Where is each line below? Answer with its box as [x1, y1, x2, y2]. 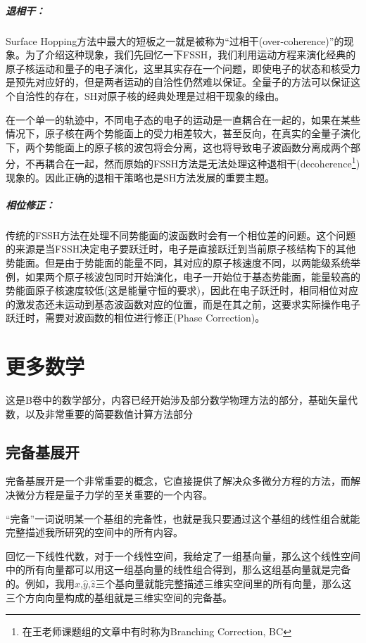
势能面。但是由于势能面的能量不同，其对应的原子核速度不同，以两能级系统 [6, 255, 351, 269]
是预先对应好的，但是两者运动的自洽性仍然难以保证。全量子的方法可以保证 [6, 75, 351, 89]
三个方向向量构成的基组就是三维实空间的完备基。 [6, 590, 232, 604]
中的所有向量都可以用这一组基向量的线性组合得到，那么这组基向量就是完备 [6, 562, 351, 577]
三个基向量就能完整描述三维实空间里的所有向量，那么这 [95, 575, 352, 590]
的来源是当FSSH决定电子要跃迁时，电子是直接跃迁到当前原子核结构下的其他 [6, 241, 356, 256]
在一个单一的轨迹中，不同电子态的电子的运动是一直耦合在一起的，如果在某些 [6, 112, 360, 127]
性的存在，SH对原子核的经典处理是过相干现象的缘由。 [34, 88, 285, 103]
